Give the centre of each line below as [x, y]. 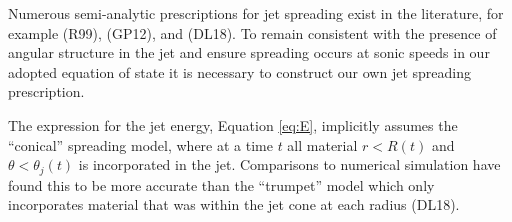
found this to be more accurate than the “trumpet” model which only [221, 184]
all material [322, 144]
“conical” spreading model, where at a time [140, 144]
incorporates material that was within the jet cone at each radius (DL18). [234, 204]
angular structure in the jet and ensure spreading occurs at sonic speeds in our [249, 52]
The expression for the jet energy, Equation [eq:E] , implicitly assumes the [233, 124]
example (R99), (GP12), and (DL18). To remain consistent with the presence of [252, 32]
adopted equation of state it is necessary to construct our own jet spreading [239, 71]
